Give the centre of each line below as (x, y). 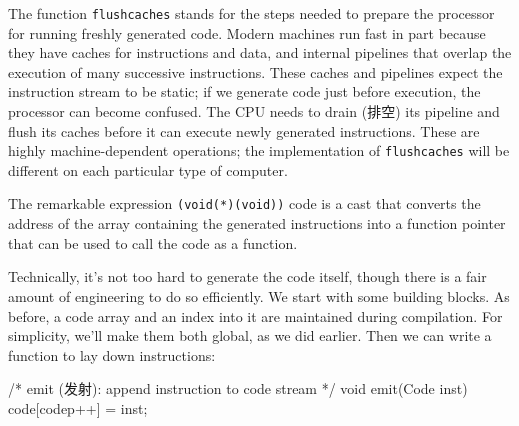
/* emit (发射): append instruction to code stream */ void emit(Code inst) (238, 388)
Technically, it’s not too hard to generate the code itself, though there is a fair (247, 276)
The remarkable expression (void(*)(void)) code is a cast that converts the (244, 203)
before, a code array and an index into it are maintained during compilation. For (255, 315)
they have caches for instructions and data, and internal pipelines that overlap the (260, 52)
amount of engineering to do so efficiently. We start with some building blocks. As (259, 295)
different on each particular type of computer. (148, 169)
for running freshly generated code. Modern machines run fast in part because (247, 32)
